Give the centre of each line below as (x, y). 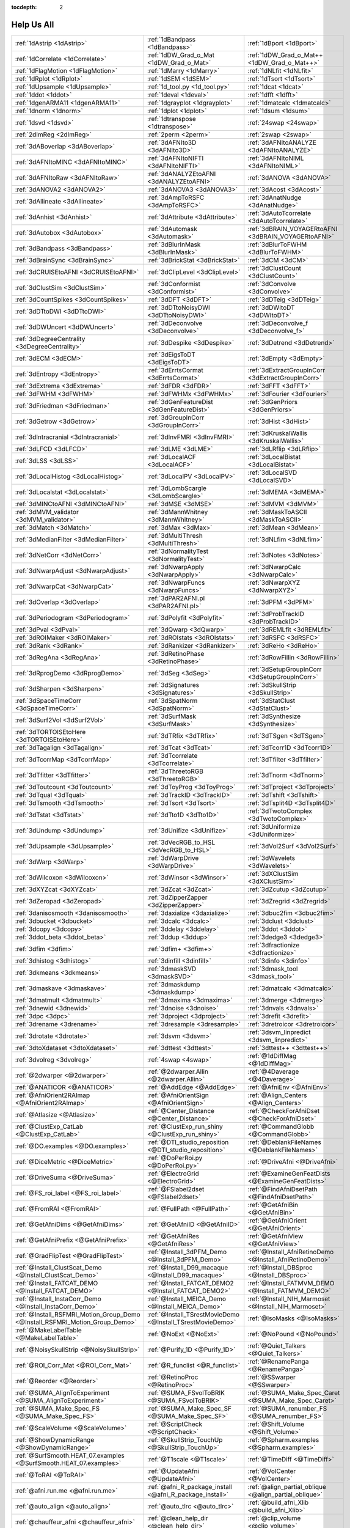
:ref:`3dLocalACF (172, 457)
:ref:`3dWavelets (272, 858)
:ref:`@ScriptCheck (175, 1424)
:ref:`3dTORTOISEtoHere (50, 732)
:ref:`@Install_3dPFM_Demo (187, 1252)
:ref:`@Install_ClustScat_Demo (58, 1267)
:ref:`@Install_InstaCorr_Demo (58, 1299)
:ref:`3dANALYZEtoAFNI (181, 174)
